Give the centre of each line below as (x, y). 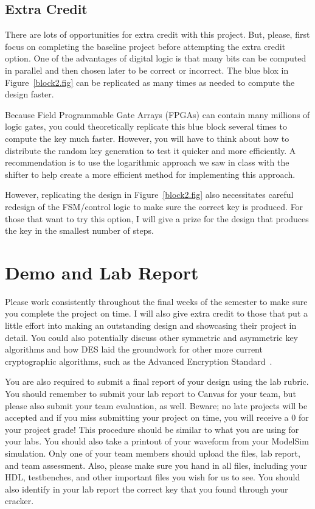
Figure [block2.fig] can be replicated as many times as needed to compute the (150, 82)
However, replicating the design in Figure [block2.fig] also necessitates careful (149, 195)
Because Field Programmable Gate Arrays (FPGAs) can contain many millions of (157, 114)
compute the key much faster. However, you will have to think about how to (147, 138)
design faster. (29, 94)
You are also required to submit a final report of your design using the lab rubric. (157, 381)
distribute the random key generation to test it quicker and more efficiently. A (151, 150)
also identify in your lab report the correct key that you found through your (147, 489)
